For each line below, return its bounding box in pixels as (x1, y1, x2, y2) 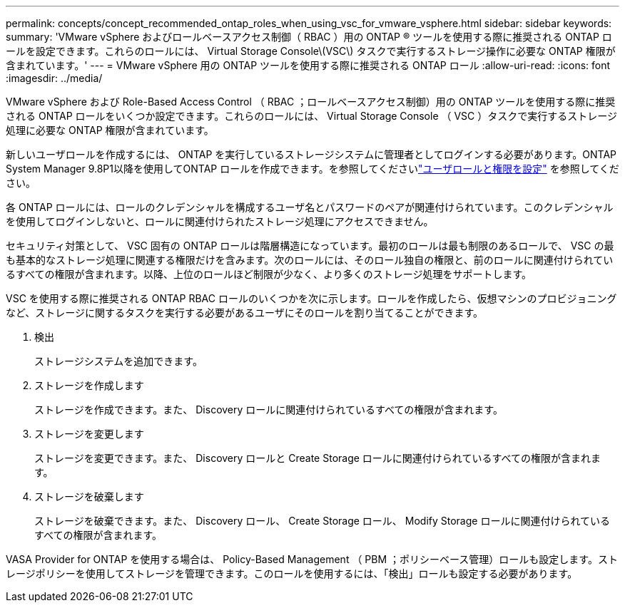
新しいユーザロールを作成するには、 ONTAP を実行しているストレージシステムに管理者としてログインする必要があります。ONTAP (6, 148, 617, 160)
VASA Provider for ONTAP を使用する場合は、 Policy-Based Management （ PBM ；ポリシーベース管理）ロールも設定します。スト (6, 553, 618, 565)
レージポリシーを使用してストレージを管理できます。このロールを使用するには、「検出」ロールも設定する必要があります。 (6, 567, 578, 579)
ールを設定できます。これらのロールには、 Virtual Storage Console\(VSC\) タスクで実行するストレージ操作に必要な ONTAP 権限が (6, 45, 616, 57)
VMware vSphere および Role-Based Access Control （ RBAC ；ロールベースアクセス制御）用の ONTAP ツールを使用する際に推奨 (6, 96, 616, 108)
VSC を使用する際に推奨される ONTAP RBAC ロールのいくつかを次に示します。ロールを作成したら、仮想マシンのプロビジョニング (6, 292, 617, 304)
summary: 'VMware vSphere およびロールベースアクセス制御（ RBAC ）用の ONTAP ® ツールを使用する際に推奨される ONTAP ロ (6, 31, 612, 43)
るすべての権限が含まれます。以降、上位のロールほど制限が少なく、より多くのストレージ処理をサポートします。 (6, 268, 532, 280)
